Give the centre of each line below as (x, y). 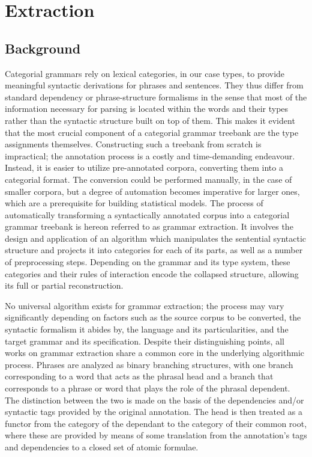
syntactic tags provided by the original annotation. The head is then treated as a (154, 412)
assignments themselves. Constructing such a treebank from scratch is (133, 144)
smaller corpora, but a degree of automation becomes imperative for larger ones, (152, 191)
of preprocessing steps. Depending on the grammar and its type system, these (148, 262)
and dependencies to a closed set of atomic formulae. (102, 446)
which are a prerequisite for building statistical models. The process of (134, 203)
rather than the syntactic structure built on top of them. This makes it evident (150, 120)
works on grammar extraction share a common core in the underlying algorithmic (155, 353)
